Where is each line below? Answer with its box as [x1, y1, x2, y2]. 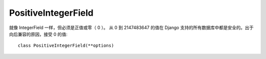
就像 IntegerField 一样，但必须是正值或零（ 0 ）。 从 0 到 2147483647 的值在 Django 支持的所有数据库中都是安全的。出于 [9, 25, 254, 30]
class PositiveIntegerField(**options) [18, 43, 114, 49]
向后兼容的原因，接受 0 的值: [9, 31, 67, 37]
